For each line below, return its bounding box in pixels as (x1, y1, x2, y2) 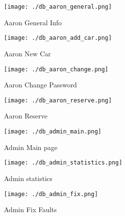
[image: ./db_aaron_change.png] (4, 66, 108, 73)
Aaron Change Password (4, 80, 77, 90)
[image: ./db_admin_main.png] (4, 128, 102, 135)
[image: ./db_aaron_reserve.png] (4, 97, 112, 104)
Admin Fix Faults (4, 204, 57, 215)
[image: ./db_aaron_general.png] (4, 3, 112, 10)
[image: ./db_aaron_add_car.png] (4, 34, 112, 42)
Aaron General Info (4, 17, 62, 27)
